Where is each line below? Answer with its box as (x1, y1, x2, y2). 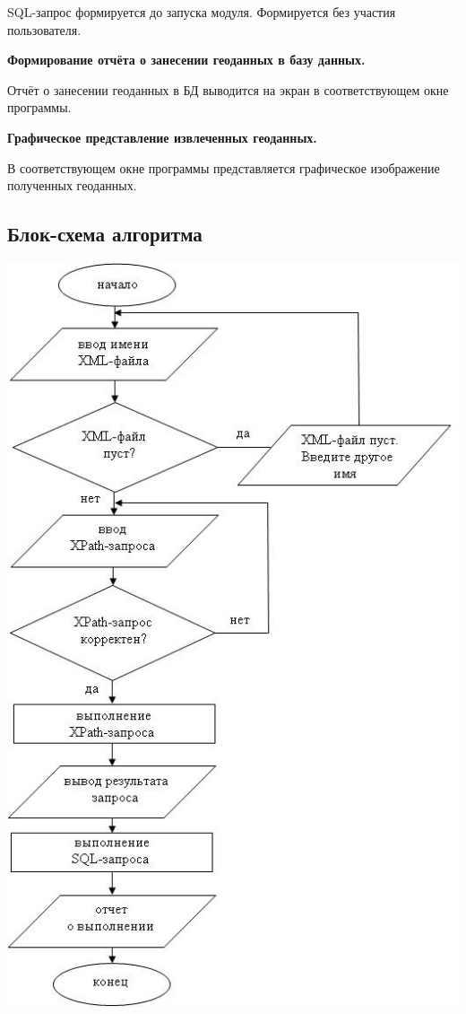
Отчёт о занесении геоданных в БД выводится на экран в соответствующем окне (7, 80, 449, 99)
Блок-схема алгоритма (7, 220, 203, 248)
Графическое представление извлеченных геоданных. (7, 127, 317, 146)
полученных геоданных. (7, 176, 137, 195)
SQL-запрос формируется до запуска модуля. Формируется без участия (7, 3, 396, 21)
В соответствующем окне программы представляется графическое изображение (7, 158, 440, 177)
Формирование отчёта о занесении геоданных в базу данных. (7, 50, 366, 69)
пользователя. (7, 20, 82, 39)
